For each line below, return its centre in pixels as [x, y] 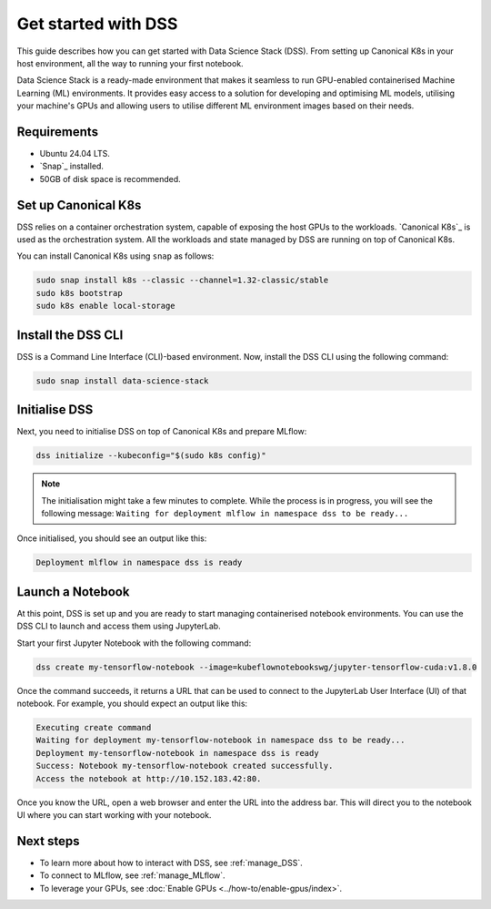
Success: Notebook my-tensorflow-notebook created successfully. [185, 766]
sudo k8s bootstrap [79, 293]
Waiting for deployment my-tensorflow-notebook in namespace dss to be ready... [220, 740]
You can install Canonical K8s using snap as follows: [115, 256]
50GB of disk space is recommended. [110, 179]
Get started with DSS [97, 24]
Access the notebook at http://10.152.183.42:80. [149, 778]
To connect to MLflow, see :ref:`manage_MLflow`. [133, 875]
